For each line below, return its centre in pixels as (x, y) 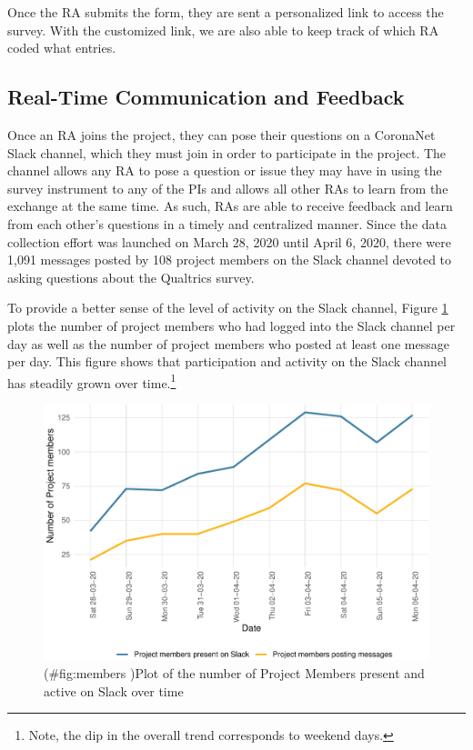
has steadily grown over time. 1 (92, 381)
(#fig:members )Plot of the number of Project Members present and (234, 673)
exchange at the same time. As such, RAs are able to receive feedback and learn (230, 206)
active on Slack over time (114, 690)
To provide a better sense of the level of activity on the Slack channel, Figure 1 (228, 308)
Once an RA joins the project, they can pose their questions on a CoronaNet (221, 134)
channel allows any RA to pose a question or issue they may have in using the (225, 170)
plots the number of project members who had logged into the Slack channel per (231, 325)
